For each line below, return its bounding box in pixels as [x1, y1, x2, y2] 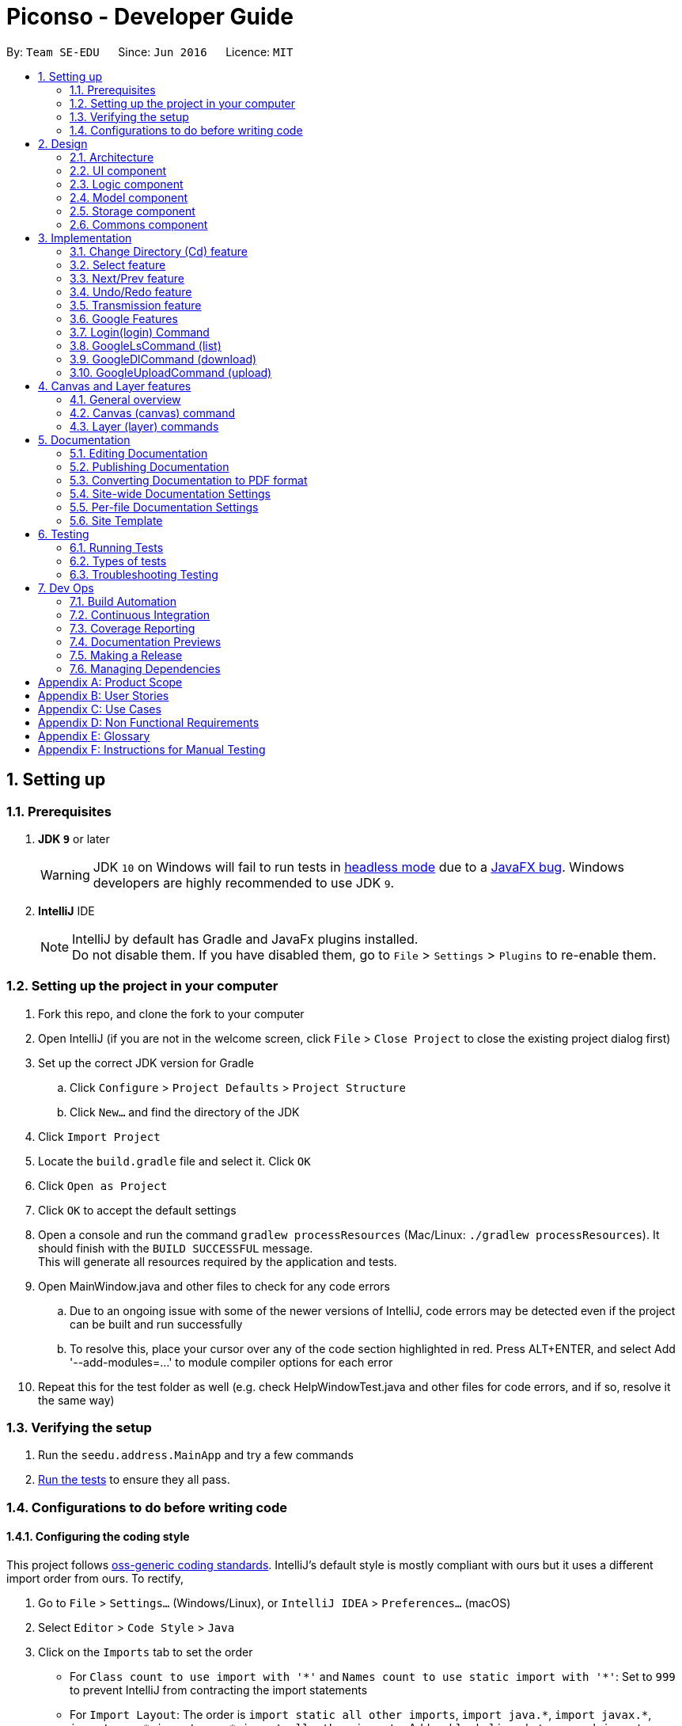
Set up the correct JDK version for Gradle [38, 1055, 254, 1070]
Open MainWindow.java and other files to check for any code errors [38, 1279, 390, 1293]
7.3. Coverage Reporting [70, 621, 195, 635]
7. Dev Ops [38, 580, 94, 595]
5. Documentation [38, 432, 131, 447]
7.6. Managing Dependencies [70, 661, 221, 675]
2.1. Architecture [70, 150, 154, 164]
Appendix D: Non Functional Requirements [38, 715, 260, 729]
